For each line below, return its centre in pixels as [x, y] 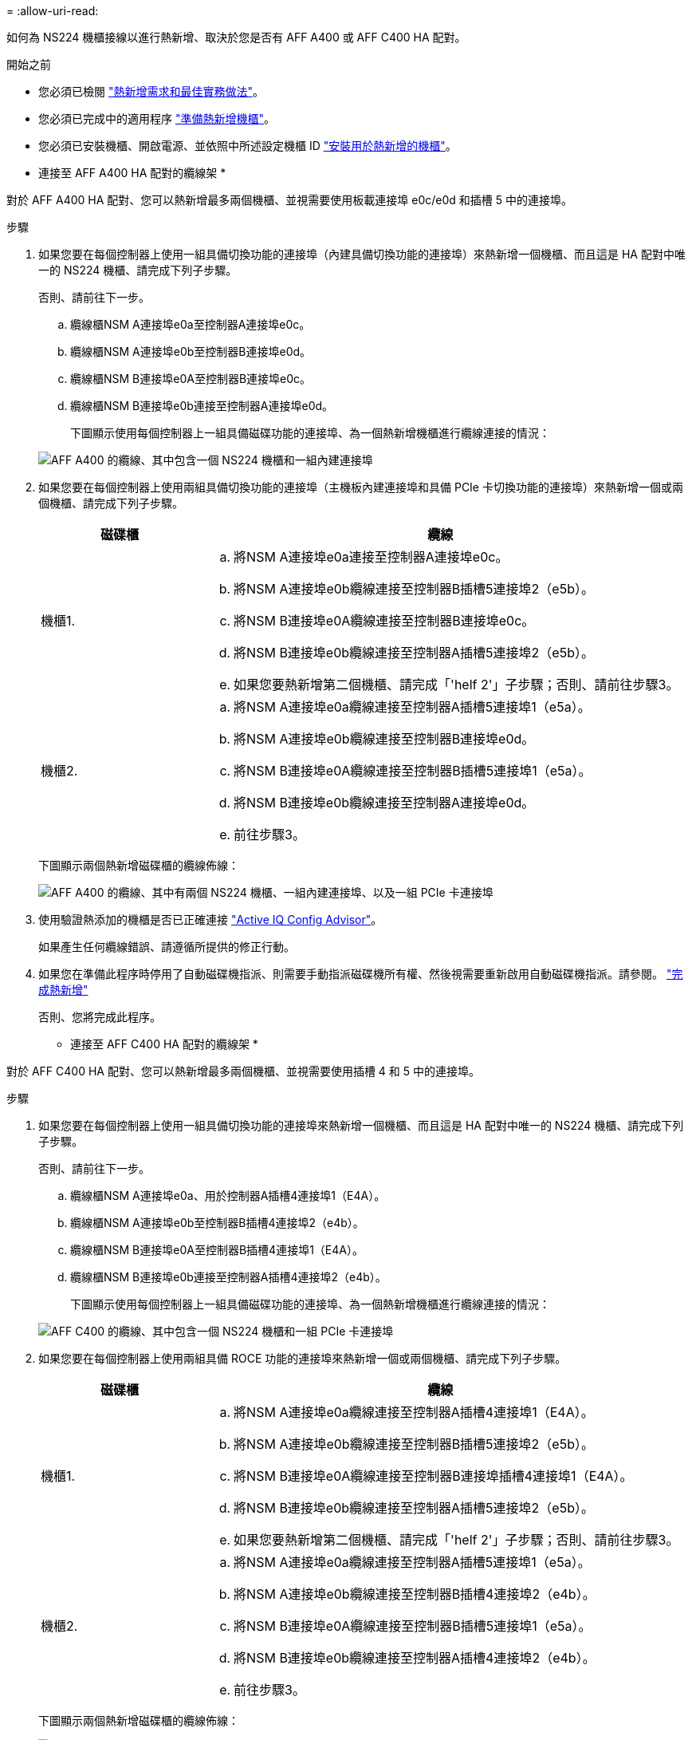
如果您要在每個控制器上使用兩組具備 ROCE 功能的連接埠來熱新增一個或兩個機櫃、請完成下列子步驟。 [303, 1358]
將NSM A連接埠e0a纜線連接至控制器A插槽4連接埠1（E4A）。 [414, 1412]
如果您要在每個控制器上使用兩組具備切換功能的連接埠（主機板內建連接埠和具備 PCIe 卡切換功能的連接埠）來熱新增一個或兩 [361, 487]
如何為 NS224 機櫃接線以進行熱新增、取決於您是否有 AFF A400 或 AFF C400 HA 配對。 [236, 37]
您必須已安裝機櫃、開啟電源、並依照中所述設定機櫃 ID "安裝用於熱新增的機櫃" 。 [248, 146]
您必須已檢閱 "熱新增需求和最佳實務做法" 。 [151, 91]
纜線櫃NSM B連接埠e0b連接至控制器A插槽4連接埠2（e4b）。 [228, 1277]
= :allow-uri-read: [53, 11]
